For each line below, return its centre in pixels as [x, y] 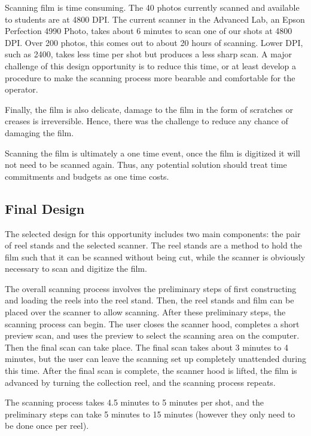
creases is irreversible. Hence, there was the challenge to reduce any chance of [147, 121]
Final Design [45, 208]
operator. [22, 89]
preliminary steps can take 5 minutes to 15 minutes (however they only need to [150, 414]
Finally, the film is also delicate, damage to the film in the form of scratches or [149, 109]
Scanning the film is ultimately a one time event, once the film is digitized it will [153, 153]
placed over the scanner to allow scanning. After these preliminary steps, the [145, 312]
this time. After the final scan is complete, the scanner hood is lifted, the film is [151, 371]
